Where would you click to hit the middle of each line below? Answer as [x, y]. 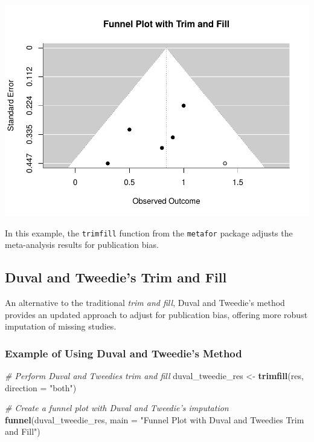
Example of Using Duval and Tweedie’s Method [123, 353]
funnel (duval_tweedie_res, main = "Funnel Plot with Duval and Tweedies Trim [155, 419]
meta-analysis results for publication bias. [82, 245]
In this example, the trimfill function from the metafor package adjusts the [149, 232]
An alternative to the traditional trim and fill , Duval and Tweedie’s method [145, 302]
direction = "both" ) [41, 387]
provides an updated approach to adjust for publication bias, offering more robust [156, 314]
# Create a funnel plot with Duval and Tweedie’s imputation [117, 408]
